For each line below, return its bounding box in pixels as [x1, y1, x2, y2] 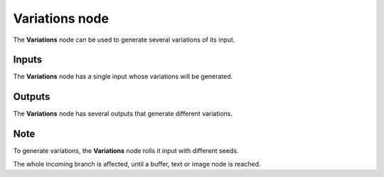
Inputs [13, 54, 43, 66]
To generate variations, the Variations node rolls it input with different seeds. [13, 147, 239, 155]
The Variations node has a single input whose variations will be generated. [13, 72, 233, 81]
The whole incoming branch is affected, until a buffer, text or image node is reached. [13, 159, 261, 168]
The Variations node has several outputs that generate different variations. [13, 110, 233, 118]
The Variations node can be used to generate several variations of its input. [13, 35, 235, 44]
